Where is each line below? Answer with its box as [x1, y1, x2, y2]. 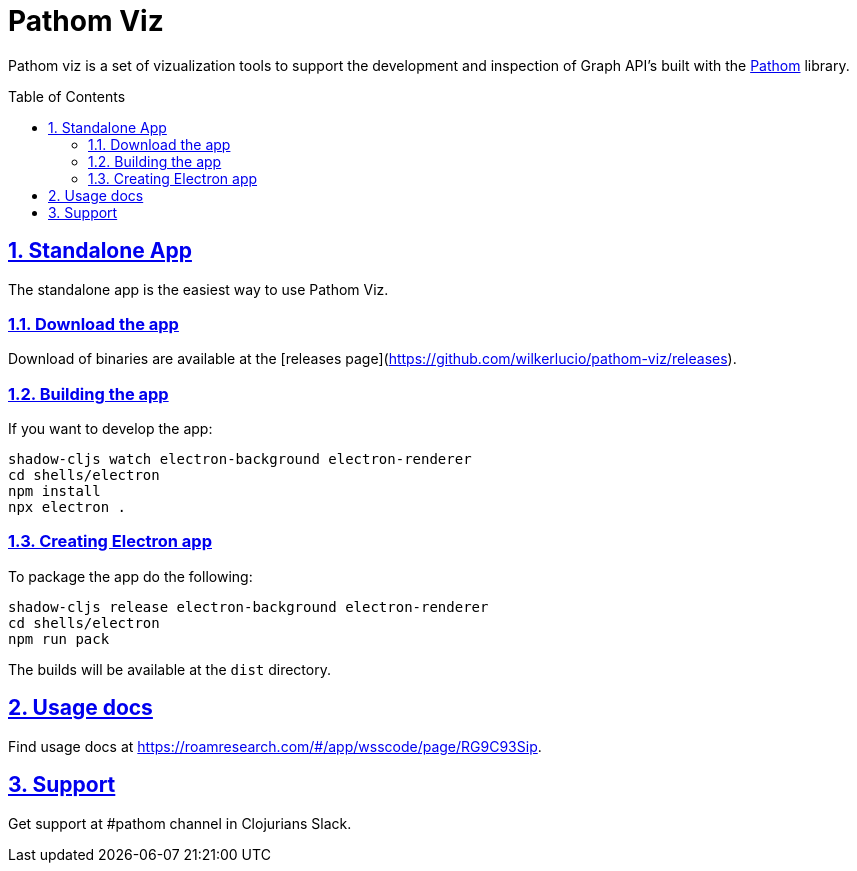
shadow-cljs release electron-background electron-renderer [8, 598, 489, 615]
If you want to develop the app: [8, 420, 213, 438]
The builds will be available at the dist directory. [8, 660, 331, 678]
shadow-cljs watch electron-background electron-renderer [8, 451, 472, 468]
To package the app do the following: [8, 567, 253, 585]
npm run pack [8, 630, 110, 647]
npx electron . [8, 499, 127, 516]
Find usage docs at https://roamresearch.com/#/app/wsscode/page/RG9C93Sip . [8, 737, 542, 755]
